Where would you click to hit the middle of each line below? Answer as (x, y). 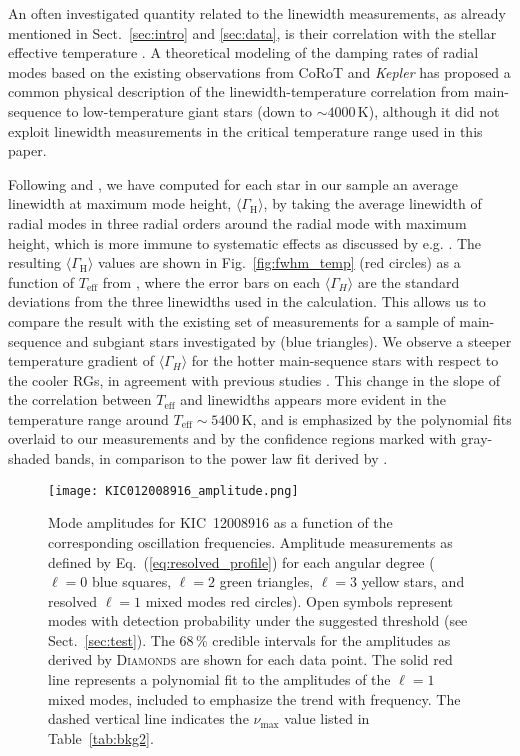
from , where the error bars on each (211, 281)
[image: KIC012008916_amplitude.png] (173, 490)
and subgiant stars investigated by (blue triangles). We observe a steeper (289, 340)
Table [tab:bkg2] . (101, 737)
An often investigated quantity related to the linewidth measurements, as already (257, 13)
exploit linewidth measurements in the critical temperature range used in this (245, 130)
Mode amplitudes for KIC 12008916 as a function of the (220, 522)
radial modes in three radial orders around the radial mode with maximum (237, 222)
